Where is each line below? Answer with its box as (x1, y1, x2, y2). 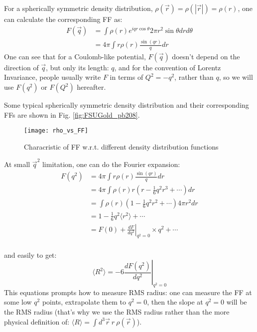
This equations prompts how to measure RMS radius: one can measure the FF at (4, 287, 252, 297)
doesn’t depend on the (172, 51, 240, 61)
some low (4, 297, 32, 307)
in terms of (110, 72, 143, 82)
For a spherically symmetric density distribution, (4, 3, 153, 13)
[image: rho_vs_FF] (24, 127, 88, 135)
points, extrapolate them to (42, 297, 127, 307)
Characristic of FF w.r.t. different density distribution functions (24, 141, 219, 152)
